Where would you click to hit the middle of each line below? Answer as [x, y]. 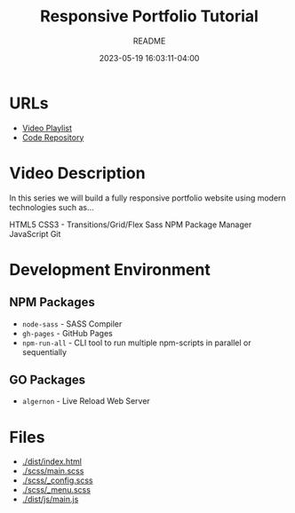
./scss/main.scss [53, 471]
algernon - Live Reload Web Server [86, 401]
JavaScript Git [35, 233]
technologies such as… [52, 207]
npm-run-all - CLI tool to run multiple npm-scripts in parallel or [136, 343]
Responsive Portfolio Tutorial [149, 16]
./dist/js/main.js [50, 500]
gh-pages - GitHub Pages [67, 333]
